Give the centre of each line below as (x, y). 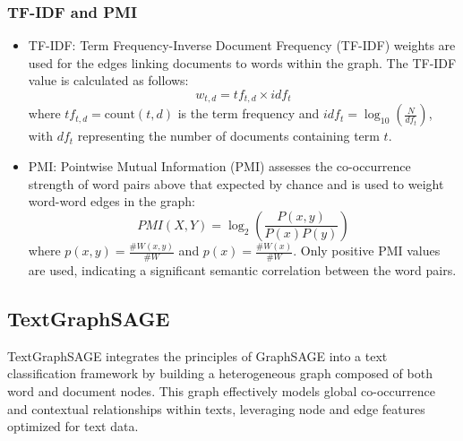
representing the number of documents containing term (228, 136)
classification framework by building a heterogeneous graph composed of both (220, 373)
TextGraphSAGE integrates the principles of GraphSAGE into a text (197, 355)
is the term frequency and (249, 113)
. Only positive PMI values (367, 251)
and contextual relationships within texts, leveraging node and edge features (216, 408)
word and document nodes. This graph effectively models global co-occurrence (221, 390)
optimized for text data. (73, 426)
